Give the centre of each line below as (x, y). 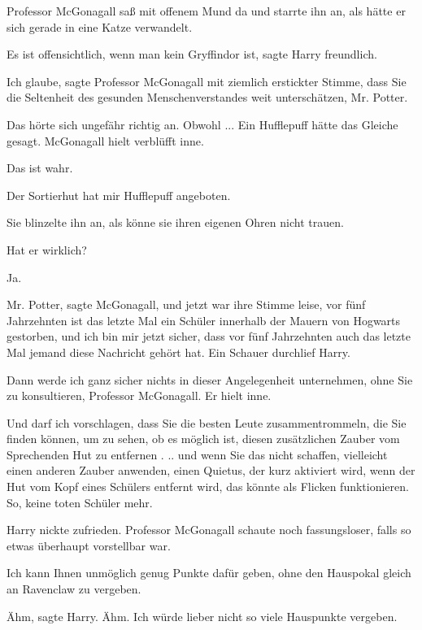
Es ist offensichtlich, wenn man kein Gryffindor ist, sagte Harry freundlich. (192, 54)
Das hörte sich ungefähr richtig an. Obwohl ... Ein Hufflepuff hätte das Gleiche (202, 124)
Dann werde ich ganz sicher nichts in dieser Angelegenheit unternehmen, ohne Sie (210, 379)
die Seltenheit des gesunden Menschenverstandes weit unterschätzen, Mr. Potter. (207, 97)
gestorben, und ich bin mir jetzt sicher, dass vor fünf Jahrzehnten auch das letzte (209, 336)
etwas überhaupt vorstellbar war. (89, 545)
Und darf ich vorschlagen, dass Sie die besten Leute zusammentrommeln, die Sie (207, 422)
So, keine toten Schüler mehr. (80, 502)
